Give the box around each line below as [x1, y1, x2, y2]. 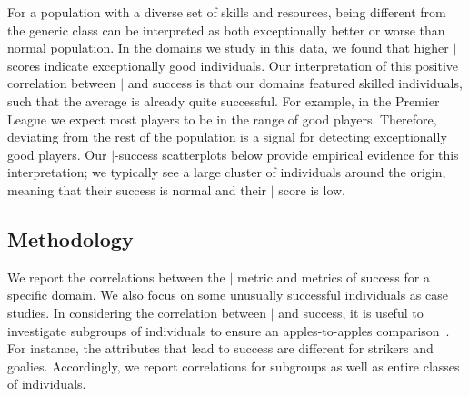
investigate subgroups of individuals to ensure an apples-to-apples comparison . [7, 321, 450, 340]
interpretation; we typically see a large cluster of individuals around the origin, [7, 163, 446, 182]
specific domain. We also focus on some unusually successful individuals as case [7, 285, 448, 304]
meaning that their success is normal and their [7, 180, 267, 199]
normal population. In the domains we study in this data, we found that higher [7, 38, 449, 57]
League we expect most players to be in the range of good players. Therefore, [7, 109, 437, 128]
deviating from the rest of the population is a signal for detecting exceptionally [7, 127, 447, 146]
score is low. [278, 180, 345, 199]
